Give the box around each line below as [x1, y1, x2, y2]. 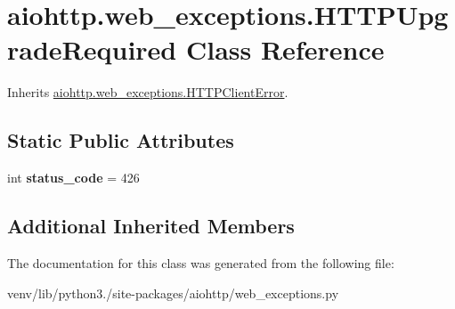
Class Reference [185, 31, 385, 68]
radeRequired [7, 31, 177, 68]
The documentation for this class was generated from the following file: [7, 253, 394, 272]
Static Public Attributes [7, 126, 234, 154]
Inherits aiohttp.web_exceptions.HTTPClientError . [7, 83, 288, 102]
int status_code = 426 [7, 168, 140, 187]
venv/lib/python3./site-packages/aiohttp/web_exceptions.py [7, 283, 339, 302]
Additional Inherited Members [7, 212, 295, 240]
